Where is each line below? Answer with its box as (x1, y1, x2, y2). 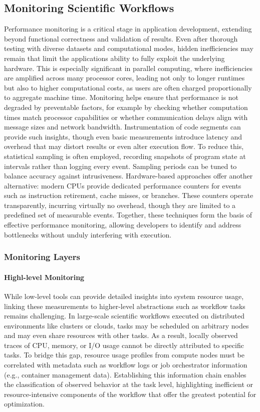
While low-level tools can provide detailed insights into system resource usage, (4, 290, 244, 301)
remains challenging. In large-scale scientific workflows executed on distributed (4, 310, 245, 321)
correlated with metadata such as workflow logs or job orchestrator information (4, 359, 247, 370)
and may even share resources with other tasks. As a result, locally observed (4, 330, 238, 340)
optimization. (4, 398, 45, 409)
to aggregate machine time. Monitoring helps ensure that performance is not (4, 92, 238, 102)
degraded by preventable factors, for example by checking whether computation (4, 101, 248, 112)
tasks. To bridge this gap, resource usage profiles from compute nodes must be (4, 349, 244, 360)
